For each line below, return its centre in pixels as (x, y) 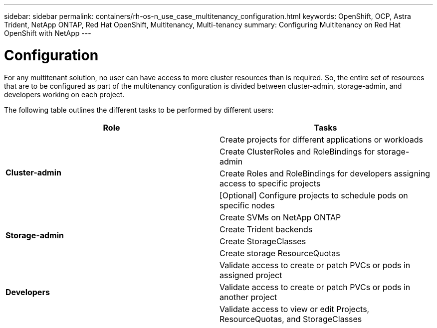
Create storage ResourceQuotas (280, 253)
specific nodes (247, 205)
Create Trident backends (266, 229)
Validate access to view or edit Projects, (295, 309)
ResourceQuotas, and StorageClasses (291, 319)
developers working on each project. (64, 94)
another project (248, 297)
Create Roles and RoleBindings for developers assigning (325, 173)
